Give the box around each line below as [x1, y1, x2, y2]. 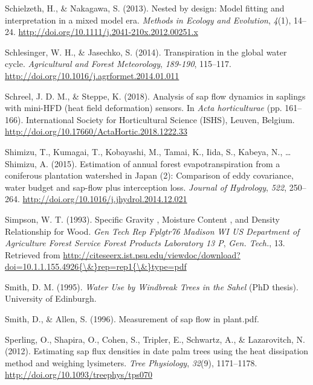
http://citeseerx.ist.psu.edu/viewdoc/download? [63, 248, 240, 261]
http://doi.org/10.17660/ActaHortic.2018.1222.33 [5, 125, 187, 138]
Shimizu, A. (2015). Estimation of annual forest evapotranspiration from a [5, 157, 280, 170]
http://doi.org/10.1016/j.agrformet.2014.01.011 [5, 69, 179, 81]
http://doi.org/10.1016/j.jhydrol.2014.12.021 [22, 192, 187, 205]
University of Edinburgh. [5, 292, 97, 305]
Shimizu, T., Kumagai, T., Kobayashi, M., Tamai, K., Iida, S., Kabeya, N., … [5, 145, 291, 157]
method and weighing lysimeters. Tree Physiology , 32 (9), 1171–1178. [5, 356, 257, 369]
